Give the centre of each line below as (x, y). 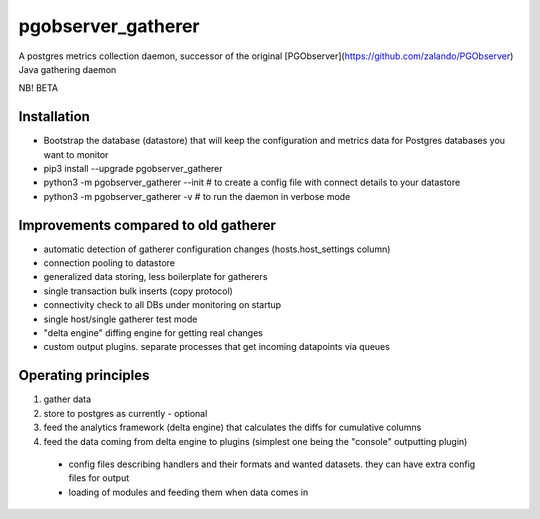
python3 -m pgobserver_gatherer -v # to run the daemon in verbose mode (197, 196)
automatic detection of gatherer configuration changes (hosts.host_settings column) (217, 249)
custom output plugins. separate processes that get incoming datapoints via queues (216, 347)
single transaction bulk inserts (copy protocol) (138, 291)
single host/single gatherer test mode (120, 319)
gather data (67, 399)
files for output (99, 478)
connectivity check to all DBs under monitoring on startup (162, 305)
